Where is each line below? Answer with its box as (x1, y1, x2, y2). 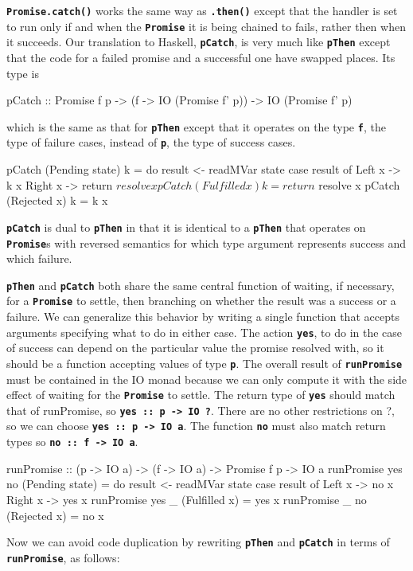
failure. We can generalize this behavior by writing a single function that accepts (6, 308, 399, 325)
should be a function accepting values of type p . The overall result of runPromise (6, 354, 403, 371)
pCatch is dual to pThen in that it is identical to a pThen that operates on (6, 218, 366, 235)
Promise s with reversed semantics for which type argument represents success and (6, 234, 407, 251)
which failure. (6, 250, 72, 267)
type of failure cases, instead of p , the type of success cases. (6, 134, 296, 151)
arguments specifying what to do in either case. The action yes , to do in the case (6, 323, 403, 340)
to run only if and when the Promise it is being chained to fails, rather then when (6, 18, 406, 34)
